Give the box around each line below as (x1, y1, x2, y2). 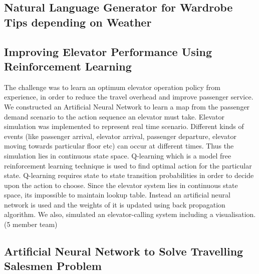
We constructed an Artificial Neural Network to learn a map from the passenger (4, 101, 250, 111)
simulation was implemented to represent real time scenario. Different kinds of (4, 121, 244, 131)
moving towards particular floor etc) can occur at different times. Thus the (4, 140, 234, 151)
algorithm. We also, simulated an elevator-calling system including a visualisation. (4, 209, 256, 219)
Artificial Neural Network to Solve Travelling (4, 243, 243, 259)
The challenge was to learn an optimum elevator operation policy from (4, 81, 220, 92)
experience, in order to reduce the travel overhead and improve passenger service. (4, 91, 253, 102)
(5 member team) (4, 219, 58, 229)
